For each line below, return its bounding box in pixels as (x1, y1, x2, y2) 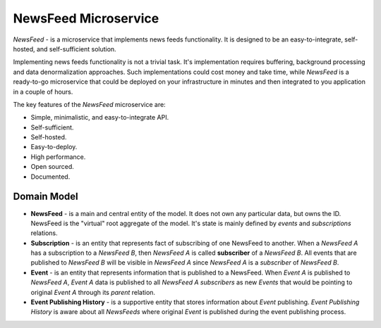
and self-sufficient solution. (36, 44, 116, 53)
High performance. (30, 152, 86, 161)
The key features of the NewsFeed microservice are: (13, 100, 166, 108)
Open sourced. (30, 163, 74, 171)
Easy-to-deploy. (30, 143, 78, 151)
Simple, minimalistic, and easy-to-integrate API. (30, 113, 169, 122)
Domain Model (13, 191, 79, 203)
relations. (30, 229, 58, 237)
